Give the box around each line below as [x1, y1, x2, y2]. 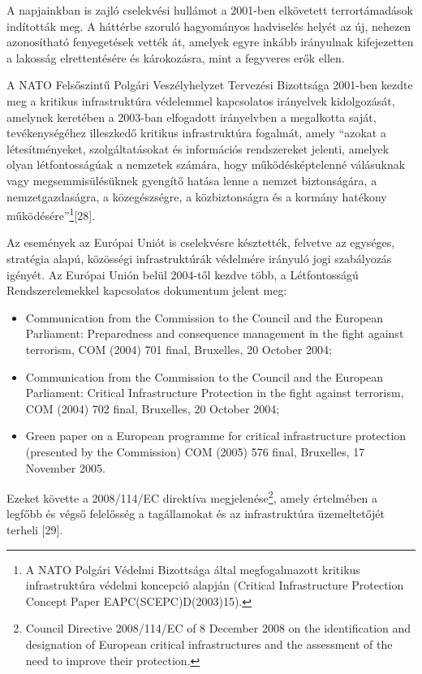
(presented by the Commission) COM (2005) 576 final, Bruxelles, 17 [25, 443, 365, 460]
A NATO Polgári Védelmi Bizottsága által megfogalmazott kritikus [25, 560, 360, 577]
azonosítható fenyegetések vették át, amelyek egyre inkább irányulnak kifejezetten [6, 33, 414, 50]
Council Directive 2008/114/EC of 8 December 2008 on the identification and [25, 620, 411, 637]
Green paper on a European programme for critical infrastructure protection [25, 427, 407, 444]
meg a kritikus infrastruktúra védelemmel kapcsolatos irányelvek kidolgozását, [6, 92, 395, 109]
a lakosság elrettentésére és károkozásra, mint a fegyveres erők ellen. [6, 49, 345, 66]
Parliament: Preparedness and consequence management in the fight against [25, 325, 404, 342]
